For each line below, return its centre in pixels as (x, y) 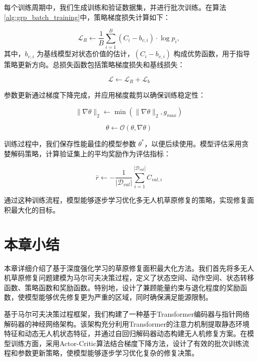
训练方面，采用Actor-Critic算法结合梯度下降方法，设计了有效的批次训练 (126, 343)
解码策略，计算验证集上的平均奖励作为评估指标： (91, 153)
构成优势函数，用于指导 (212, 54)
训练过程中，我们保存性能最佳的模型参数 (70, 143)
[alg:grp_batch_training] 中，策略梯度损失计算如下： (87, 17)
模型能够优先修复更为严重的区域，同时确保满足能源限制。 (118, 297)
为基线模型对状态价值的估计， (86, 54)
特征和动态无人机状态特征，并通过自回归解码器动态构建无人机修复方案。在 (126, 333)
